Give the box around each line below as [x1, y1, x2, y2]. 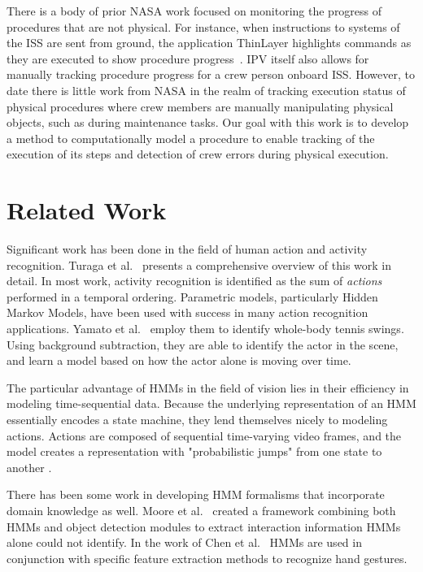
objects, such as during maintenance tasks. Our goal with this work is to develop [7, 114, 409, 131]
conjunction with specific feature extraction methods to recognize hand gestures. [7, 549, 408, 566]
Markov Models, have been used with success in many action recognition [7, 304, 368, 321]
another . [7, 458, 52, 475]
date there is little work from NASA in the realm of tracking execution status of [7, 81, 406, 98]
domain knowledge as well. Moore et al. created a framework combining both [7, 501, 396, 518]
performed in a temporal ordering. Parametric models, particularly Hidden [7, 288, 378, 305]
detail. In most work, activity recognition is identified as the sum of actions [7, 272, 382, 289]
